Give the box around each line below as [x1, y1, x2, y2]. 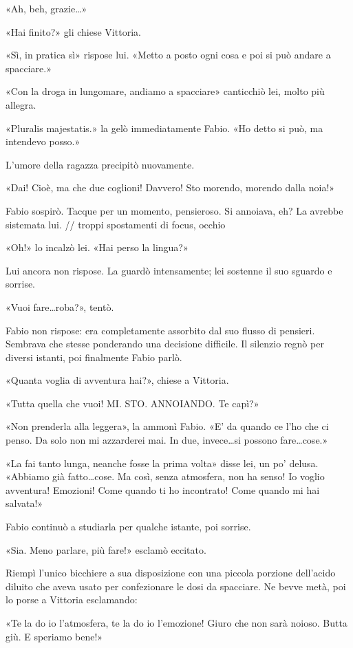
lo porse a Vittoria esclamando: [6, 592, 138, 607]
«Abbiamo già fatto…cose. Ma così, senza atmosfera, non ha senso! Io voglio [6, 469, 325, 484]
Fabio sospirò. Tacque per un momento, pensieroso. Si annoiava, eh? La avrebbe [6, 203, 343, 217]
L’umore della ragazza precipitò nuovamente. [6, 157, 195, 171]
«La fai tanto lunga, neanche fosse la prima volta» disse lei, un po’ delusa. [6, 455, 319, 470]
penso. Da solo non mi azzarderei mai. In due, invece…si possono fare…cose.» [6, 433, 328, 447]
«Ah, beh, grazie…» [6, 1, 87, 15]
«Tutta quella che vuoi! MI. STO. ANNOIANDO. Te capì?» [6, 396, 259, 410]
